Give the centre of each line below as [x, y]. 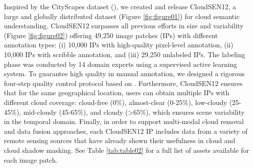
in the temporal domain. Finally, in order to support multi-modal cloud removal [124, 121]
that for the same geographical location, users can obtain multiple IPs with [117, 93]
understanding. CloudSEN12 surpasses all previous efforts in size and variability [124, 26]
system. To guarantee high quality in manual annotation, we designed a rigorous [124, 73]
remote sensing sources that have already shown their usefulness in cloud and [120, 140]
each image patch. [31, 159]
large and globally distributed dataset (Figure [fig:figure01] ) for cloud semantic [122, 16]
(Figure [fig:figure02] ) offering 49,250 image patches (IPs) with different [111, 35]
